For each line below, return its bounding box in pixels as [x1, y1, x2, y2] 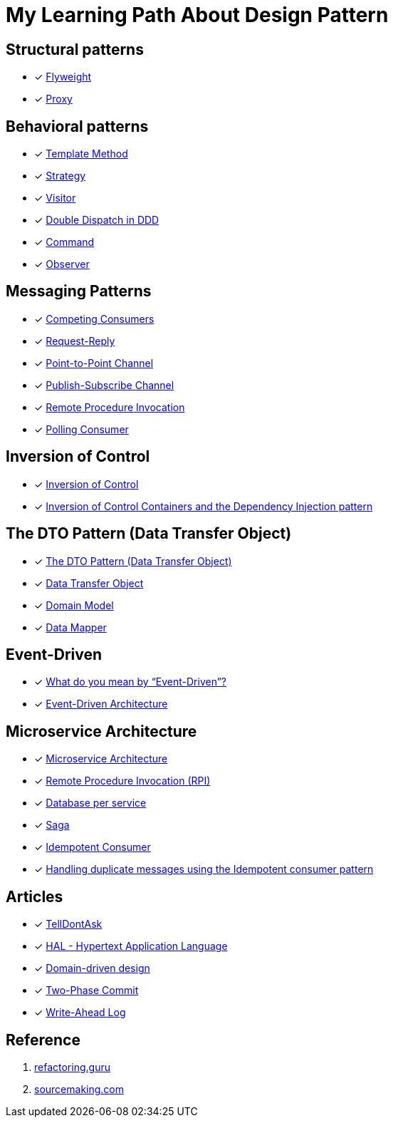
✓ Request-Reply [34, 334, 115, 347]
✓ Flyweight [34, 71, 92, 83]
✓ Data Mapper [34, 621, 107, 633]
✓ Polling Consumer [34, 423, 129, 435]
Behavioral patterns [6, 117, 149, 135]
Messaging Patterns [6, 282, 152, 301]
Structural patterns [6, 40, 144, 58]
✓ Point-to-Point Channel [34, 356, 154, 369]
